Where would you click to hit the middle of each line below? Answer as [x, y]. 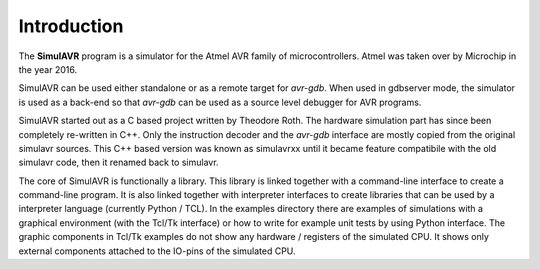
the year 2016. [48, 69]
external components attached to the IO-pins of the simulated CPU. [157, 251]
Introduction [71, 26]
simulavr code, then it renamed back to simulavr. [118, 162]
